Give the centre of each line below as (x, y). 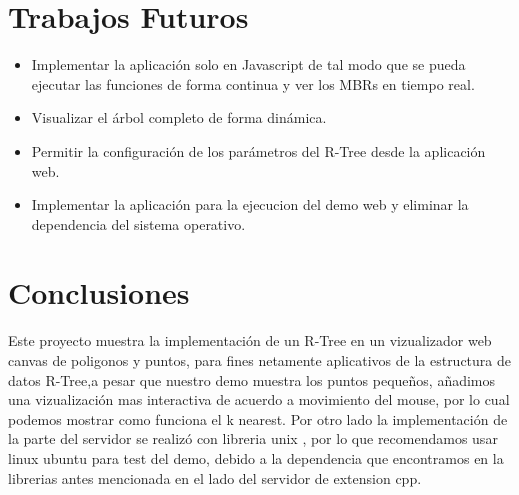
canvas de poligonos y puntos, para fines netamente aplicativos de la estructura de (260, 360)
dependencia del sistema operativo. (138, 223)
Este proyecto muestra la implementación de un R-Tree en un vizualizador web (250, 340)
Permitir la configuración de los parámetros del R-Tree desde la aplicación (258, 150)
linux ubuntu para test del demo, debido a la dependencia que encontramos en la (256, 457)
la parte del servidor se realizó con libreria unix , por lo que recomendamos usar (253, 438)
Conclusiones (99, 292)
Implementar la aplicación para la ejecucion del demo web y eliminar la (250, 204)
